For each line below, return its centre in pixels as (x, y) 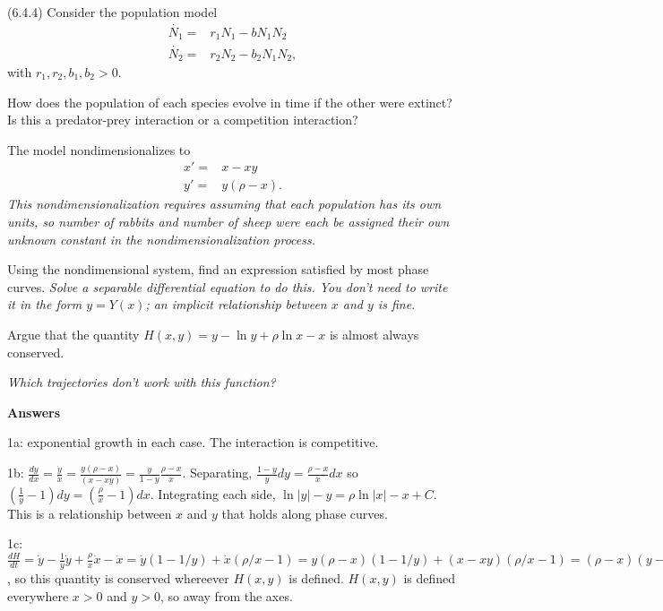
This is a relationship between (90, 513)
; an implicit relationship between (236, 304)
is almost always (374, 334)
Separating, (221, 473)
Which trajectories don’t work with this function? (142, 382)
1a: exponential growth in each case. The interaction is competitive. (193, 442)
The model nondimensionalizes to (99, 149)
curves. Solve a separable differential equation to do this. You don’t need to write (228, 286)
